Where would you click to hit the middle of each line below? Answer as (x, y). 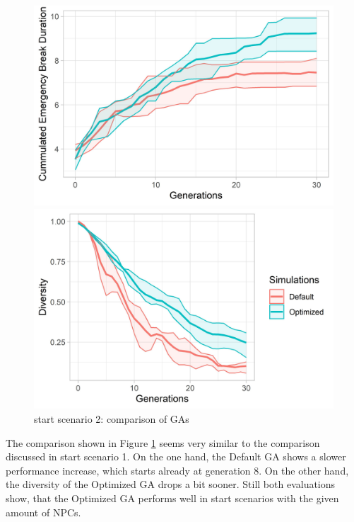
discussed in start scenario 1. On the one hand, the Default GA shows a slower (176, 456)
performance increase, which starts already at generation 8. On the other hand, (177, 470)
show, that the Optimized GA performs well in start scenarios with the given (172, 498)
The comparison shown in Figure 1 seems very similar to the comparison (163, 442)
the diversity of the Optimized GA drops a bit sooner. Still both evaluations (171, 484)
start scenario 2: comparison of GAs (112, 418)
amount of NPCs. (43, 512)
